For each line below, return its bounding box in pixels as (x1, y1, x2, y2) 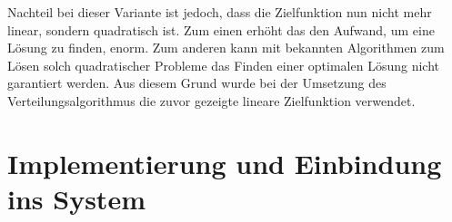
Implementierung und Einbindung (7, 144, 442, 181)
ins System (7, 179, 146, 217)
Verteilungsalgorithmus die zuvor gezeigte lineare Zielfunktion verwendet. (7, 91, 416, 110)
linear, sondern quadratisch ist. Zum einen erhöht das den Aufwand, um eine (7, 20, 435, 39)
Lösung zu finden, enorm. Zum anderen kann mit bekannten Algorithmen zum (7, 38, 445, 57)
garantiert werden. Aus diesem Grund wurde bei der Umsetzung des (7, 73, 387, 92)
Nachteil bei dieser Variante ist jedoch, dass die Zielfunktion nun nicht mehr (7, 3, 432, 21)
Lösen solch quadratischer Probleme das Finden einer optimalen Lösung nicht (7, 55, 439, 74)
